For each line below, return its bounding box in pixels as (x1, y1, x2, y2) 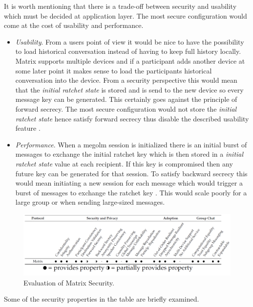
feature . (15, 123, 41, 133)
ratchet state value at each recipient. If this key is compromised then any (15, 158, 233, 168)
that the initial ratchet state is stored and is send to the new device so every (15, 84, 244, 94)
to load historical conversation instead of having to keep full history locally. (15, 46, 241, 56)
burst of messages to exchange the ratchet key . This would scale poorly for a (15, 187, 247, 197)
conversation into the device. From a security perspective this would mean (15, 75, 237, 85)
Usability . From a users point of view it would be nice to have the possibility (15, 36, 244, 47)
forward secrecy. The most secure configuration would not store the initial (15, 103, 237, 114)
